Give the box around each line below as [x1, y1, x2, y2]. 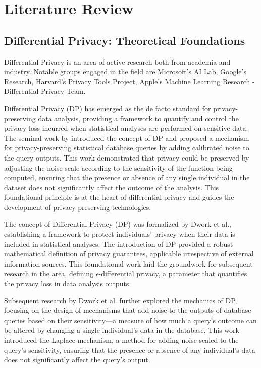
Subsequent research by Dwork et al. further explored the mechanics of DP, [4, 295, 237, 305]
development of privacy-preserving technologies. [4, 201, 151, 212]
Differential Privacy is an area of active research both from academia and [4, 56, 231, 67]
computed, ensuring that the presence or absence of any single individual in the [4, 172, 250, 183]
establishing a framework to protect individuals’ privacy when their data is [4, 229, 235, 239]
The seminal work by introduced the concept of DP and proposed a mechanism [4, 132, 249, 143]
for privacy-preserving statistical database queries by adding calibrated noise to [4, 142, 249, 153]
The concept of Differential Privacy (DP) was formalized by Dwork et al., [4, 219, 231, 229]
